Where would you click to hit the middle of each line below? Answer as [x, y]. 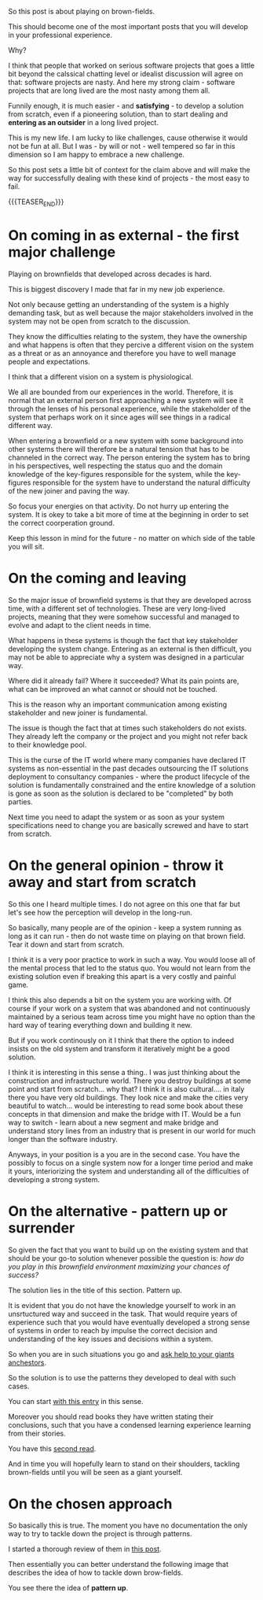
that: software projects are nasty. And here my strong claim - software [122, 82]
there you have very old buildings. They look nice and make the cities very [128, 1097]
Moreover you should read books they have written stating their [111, 1417]
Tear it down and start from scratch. [66, 944]
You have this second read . [52, 1448]
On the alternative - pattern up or [118, 1211]
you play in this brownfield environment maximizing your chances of [119, 1266]
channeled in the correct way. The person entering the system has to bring [129, 457]
